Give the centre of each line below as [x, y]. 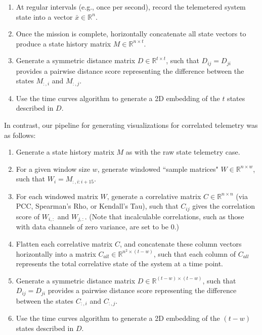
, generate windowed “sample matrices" [158, 169]
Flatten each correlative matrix [64, 243]
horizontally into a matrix [56, 253]
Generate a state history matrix [65, 152]
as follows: [20, 135]
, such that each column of [194, 253]
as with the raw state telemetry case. [183, 152]
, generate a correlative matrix [154, 196]
